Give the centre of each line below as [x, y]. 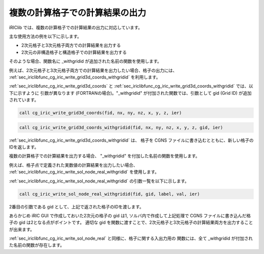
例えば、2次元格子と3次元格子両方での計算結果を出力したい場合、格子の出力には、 [93, 70]
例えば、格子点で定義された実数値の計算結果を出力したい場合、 [73, 165]
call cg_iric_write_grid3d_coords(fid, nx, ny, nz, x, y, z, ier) [100, 113]
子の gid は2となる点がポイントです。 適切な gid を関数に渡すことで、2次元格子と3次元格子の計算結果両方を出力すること [131, 223]
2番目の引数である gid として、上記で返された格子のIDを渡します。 [77, 206]
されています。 [24, 100]
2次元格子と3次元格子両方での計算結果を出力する [71, 45]
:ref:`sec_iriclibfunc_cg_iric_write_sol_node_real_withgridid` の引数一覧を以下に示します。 [99, 181]
